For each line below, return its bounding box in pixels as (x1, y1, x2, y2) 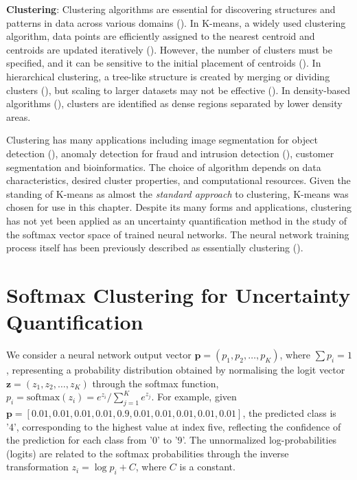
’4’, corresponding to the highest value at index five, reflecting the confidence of (6, 419, 341, 433)
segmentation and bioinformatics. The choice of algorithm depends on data (6, 159, 321, 174)
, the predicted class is (242, 405, 336, 420)
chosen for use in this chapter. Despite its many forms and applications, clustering (6, 200, 352, 214)
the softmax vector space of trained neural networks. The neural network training (6, 227, 349, 241)
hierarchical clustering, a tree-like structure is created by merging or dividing (6, 69, 330, 83)
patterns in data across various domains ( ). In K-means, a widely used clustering (6, 15, 346, 30)
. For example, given (151, 389, 237, 404)
